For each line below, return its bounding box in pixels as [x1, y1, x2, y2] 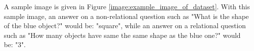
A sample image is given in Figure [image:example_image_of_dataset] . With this [4, 1, 250, 11]
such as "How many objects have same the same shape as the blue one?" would [4, 30, 241, 40]
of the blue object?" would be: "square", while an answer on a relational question [4, 20, 246, 31]
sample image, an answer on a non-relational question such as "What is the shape [4, 11, 249, 21]
